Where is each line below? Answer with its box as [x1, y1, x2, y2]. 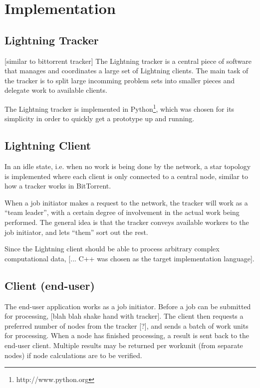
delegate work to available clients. [4, 85, 107, 95]
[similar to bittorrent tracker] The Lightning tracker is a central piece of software [4, 55, 252, 66]
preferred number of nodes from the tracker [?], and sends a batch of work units [4, 320, 249, 331]
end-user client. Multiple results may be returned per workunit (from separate [4, 340, 243, 350]
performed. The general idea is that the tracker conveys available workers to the [4, 216, 249, 227]
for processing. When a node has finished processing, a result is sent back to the [4, 330, 250, 341]
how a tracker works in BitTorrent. [4, 181, 111, 191]
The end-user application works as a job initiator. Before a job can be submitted [4, 301, 251, 311]
